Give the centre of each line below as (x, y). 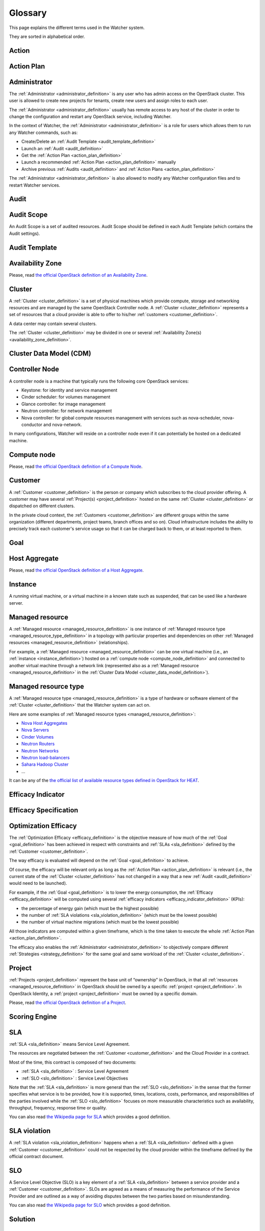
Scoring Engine (33, 1017)
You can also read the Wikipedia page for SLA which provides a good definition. (90, 1117)
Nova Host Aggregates (44, 723)
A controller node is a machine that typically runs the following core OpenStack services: (99, 381)
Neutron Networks (40, 750)
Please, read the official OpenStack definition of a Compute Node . (76, 466)
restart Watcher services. (35, 185)
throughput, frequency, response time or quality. (58, 1108)
